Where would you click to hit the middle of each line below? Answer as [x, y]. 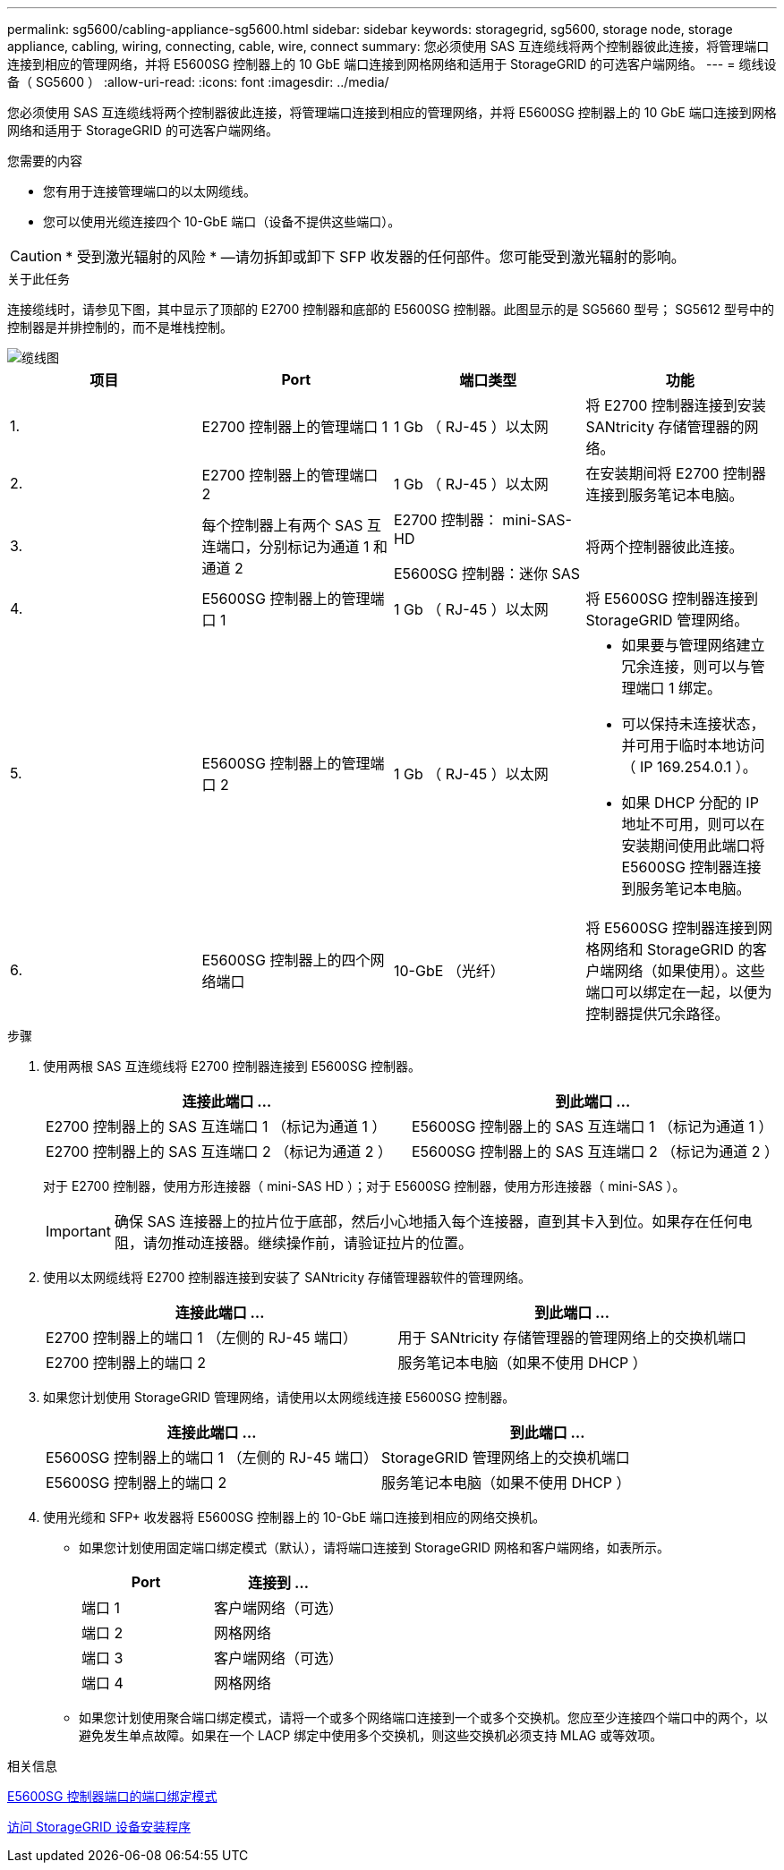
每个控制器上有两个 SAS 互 [292, 525]
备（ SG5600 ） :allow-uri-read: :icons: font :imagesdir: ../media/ [198, 82]
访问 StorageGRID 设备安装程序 [99, 1827]
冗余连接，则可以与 [686, 667]
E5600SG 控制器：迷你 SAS [487, 574]
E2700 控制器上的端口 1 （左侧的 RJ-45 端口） [201, 1338]
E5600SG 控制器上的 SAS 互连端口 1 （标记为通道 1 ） [592, 1126]
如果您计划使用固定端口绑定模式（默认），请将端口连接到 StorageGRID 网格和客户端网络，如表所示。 [374, 1547]
